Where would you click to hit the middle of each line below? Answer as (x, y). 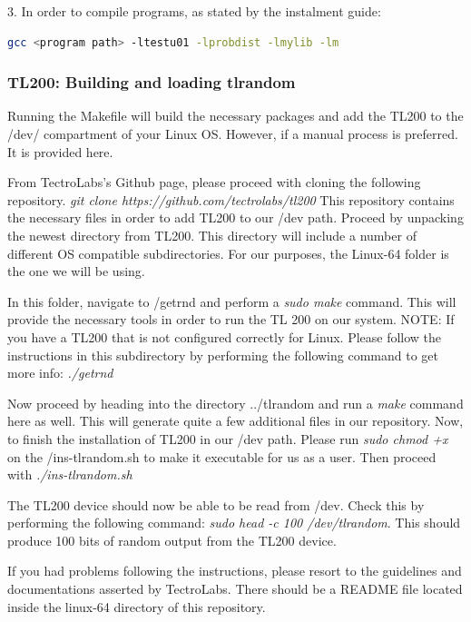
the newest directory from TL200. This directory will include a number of (212, 235)
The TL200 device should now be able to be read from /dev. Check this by (216, 504)
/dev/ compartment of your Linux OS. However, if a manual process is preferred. (233, 133)
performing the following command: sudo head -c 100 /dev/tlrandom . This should (234, 523)
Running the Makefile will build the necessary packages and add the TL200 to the (235, 116)
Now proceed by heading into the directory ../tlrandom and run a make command (235, 403)
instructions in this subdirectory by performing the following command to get (223, 355)
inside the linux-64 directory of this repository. (137, 606)
